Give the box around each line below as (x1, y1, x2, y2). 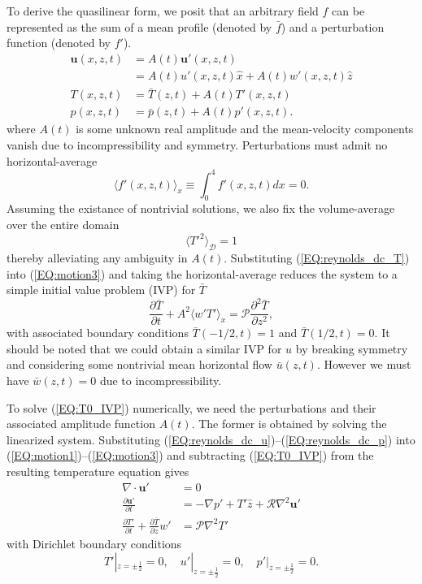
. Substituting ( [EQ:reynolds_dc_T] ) (224, 249, 410, 266)
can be (332, 2, 365, 19)
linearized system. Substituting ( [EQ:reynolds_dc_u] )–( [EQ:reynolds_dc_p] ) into (7, 430, 415, 448)
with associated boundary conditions (7, 324, 189, 341)
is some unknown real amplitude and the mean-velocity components (76, 120, 414, 137)
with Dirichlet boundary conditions (7, 534, 182, 552)
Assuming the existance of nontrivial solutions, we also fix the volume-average (7, 200, 395, 217)
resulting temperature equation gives (7, 463, 189, 479)
